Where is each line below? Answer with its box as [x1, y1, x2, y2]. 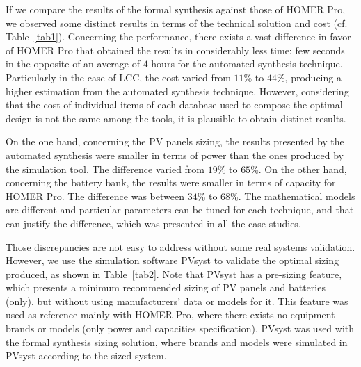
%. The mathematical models [230, 188, 355, 203]
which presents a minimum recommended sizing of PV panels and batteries [6, 280, 326, 295]
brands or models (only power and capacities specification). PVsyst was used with [6, 321, 355, 336]
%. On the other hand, [250, 161, 347, 176]
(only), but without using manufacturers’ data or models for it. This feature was [6, 293, 348, 308]
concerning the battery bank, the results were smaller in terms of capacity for [6, 175, 336, 190]
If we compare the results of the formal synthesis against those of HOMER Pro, [6, 2, 346, 16]
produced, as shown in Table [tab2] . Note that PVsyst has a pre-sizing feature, [6, 266, 342, 281]
